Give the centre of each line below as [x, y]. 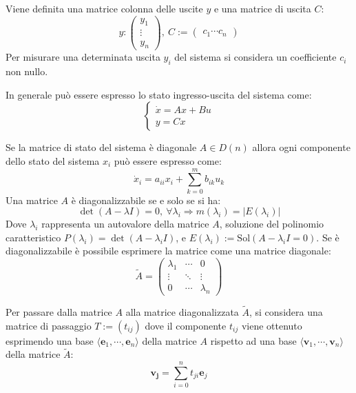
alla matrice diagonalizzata [182, 311]
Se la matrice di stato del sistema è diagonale [101, 147]
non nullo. [27, 71]
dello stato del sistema [53, 160]
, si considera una [286, 311]
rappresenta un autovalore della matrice [125, 224]
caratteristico [33, 237]
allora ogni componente [301, 147]
